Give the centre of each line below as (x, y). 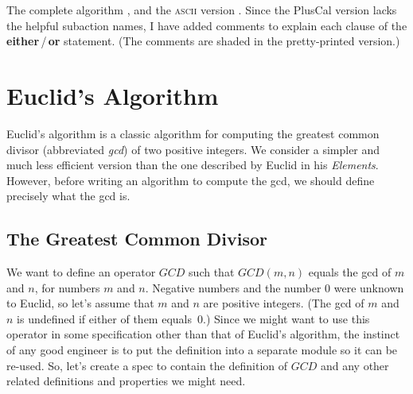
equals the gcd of (350, 272)
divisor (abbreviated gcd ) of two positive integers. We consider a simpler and (193, 149)
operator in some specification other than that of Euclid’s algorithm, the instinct (203, 334)
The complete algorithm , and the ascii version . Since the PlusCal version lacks (202, 10)
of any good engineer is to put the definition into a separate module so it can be (202, 350)
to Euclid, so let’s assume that (80, 303)
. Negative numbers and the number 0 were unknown (275, 287)
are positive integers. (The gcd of (284, 303)
